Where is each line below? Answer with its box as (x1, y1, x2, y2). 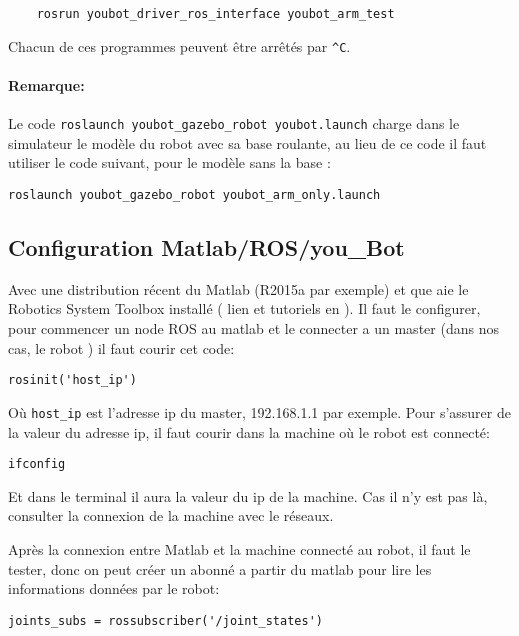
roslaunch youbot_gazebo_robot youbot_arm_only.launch (8, 187, 381, 202)
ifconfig (8, 457, 66, 472)
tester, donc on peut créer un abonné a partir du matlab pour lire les (8, 558, 432, 579)
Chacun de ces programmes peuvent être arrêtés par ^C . (8, 35, 351, 56)
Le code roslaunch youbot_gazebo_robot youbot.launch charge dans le (8, 113, 460, 134)
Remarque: (8, 74, 85, 95)
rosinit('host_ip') (8, 373, 137, 388)
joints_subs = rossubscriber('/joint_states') (8, 613, 323, 628)
